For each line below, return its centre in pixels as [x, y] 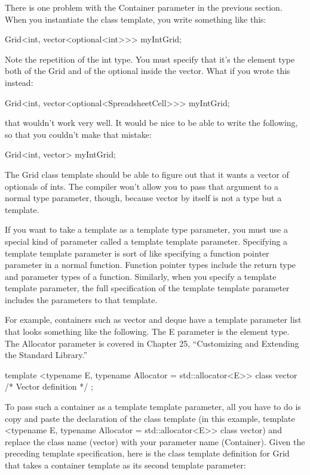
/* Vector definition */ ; [49, 386]
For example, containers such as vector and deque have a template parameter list [153, 320]
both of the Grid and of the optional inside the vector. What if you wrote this [148, 71]
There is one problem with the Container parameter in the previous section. [144, 7]
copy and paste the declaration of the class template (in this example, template [150, 418]
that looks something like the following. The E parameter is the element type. [147, 331]
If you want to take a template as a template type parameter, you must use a [146, 229]
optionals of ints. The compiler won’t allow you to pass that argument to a [142, 186]
